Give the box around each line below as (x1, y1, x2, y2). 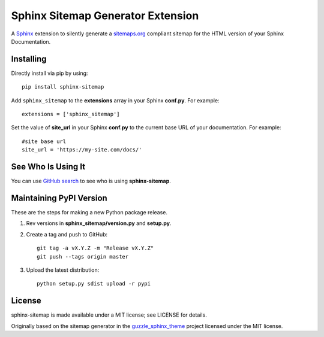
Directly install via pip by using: (11, 69, 88, 77)
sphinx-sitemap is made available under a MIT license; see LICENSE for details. (11, 311, 207, 318)
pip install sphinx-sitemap (22, 84, 104, 90)
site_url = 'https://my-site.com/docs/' (22, 147, 142, 153)
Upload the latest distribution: (26, 266, 100, 274)
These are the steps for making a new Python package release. (11, 209, 168, 215)
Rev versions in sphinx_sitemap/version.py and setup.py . (26, 220, 172, 227)
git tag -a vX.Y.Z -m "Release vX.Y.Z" (37, 245, 154, 251)
